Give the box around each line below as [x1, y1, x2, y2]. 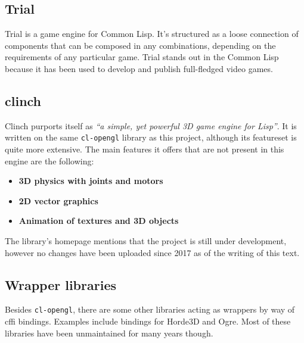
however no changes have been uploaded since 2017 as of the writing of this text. [5, 246, 300, 258]
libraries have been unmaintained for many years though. [5, 326, 213, 339]
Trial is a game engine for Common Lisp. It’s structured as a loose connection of [5, 27, 299, 40]
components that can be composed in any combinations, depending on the [5, 39, 276, 51]
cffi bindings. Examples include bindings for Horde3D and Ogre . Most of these [5, 315, 291, 328]
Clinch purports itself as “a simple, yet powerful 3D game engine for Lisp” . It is [5, 119, 297, 132]
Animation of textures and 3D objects [18, 214, 179, 227]
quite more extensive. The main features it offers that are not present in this [5, 143, 284, 155]
